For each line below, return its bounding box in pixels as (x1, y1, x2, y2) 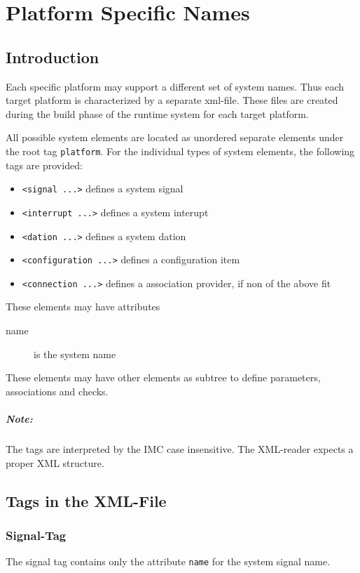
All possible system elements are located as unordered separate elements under (6, 130, 344, 145)
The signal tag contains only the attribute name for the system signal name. (6, 554, 331, 569)
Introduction (6, 46, 99, 67)
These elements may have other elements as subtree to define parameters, (6, 370, 321, 385)
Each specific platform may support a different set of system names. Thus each (6, 79, 345, 93)
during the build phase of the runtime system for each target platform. (6, 106, 309, 121)
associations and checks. (6, 383, 109, 398)
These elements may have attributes (6, 299, 160, 314)
